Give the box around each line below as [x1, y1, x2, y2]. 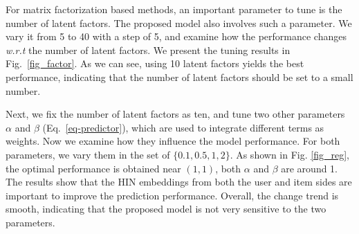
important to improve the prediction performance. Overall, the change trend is [6, 188, 339, 202]
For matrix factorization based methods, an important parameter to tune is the [6, 2, 342, 16]
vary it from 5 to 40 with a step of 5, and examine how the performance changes [6, 29, 347, 44]
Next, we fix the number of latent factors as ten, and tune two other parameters [6, 107, 345, 121]
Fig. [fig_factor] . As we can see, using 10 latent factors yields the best [6, 56, 304, 71]
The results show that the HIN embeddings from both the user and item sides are [6, 174, 352, 189]
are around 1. [281, 161, 338, 175]
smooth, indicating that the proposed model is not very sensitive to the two [6, 201, 326, 216]
